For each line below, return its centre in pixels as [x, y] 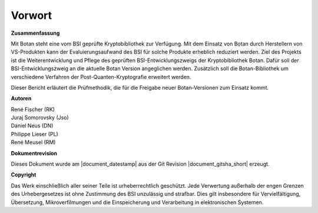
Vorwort [32, 15]
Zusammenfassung [35, 33]
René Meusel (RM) [33, 142]
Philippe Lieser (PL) [34, 134]
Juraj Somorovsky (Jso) [40, 117]
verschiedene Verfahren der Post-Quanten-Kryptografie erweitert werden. [101, 77]
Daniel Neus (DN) [32, 126]
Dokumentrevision [34, 153]
